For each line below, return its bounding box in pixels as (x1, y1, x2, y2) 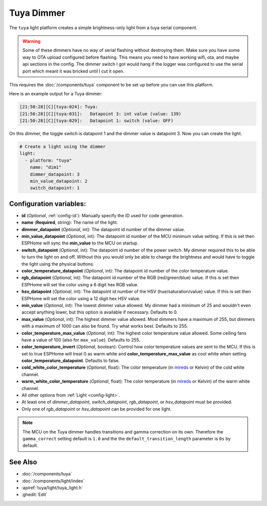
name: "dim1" (30, 164, 62, 170)
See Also (9, 458, 37, 467)
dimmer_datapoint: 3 (30, 171, 80, 177)
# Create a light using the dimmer (19, 144, 106, 150)
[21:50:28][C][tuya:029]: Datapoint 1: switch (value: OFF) (19, 118, 174, 123)
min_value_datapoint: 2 (30, 178, 88, 184)
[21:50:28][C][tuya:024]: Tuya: (19, 104, 98, 110)
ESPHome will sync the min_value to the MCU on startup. (21, 240, 138, 246)
